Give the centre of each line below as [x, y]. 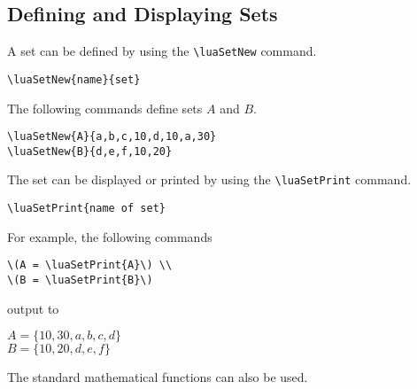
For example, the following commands [110, 236]
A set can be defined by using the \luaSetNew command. [162, 51]
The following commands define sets [105, 108]
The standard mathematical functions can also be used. [158, 377]
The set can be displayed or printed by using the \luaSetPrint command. [209, 179]
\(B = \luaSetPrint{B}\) [80, 280]
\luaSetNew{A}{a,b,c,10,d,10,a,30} [112, 137]
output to [33, 308]
